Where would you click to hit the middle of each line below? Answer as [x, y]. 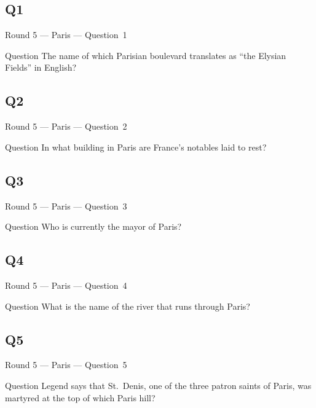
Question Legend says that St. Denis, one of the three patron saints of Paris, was [158, 385]
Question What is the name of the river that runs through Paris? [128, 306]
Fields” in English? [41, 67]
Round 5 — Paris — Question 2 [66, 126]
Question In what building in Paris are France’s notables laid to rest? [136, 147]
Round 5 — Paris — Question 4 [66, 285]
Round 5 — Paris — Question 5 [66, 365]
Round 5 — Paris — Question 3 [66, 206]
